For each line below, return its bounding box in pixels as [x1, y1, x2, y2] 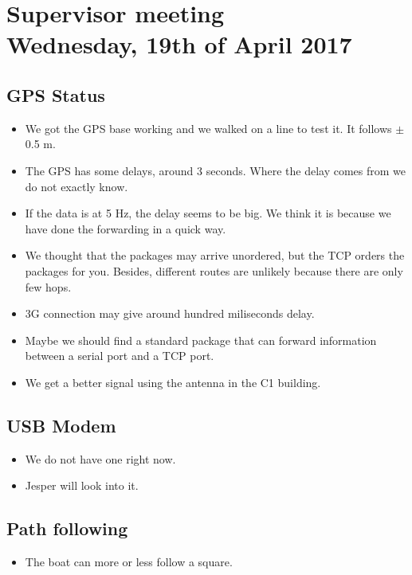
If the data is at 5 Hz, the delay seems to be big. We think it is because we [25, 205, 391, 221]
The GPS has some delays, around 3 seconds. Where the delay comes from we [25, 162, 406, 178]
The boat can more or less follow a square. [25, 553, 233, 570]
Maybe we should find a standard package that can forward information [25, 331, 377, 348]
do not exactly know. [25, 178, 128, 194]
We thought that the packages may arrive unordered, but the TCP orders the [25, 247, 405, 264]
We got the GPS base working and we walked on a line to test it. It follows [25, 119, 392, 136]
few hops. [25, 278, 72, 295]
